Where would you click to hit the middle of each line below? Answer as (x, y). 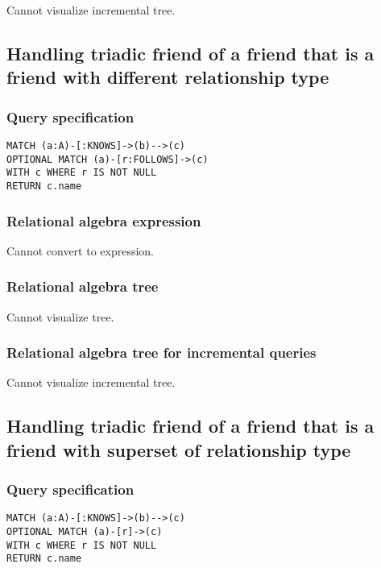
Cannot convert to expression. (81, 250)
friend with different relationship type (168, 77)
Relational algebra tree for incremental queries (162, 352)
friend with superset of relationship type (179, 449)
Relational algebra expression (104, 220)
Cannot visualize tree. (60, 316)
